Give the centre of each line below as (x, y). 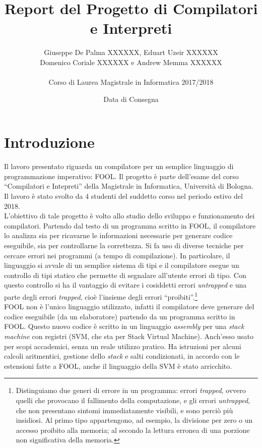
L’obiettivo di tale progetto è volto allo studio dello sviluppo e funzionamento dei (129, 216)
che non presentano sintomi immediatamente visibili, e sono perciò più (124, 410)
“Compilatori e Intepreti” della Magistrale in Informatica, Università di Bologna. (129, 186)
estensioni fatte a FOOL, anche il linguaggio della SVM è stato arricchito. (118, 366)
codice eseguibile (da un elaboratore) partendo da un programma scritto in (120, 316)
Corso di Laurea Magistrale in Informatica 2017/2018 (131, 82)
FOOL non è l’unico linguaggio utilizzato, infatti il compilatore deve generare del (129, 306)
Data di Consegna (131, 99)
